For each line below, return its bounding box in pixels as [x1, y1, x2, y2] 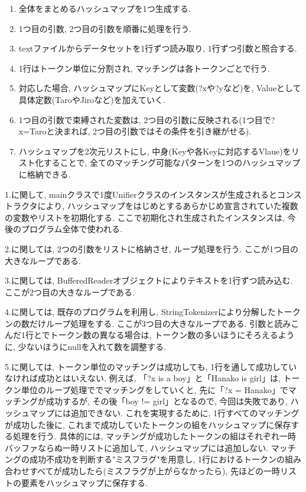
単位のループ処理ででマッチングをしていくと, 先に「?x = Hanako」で [21, 383, 288, 395]
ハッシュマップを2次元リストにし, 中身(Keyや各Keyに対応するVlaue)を [18, 144, 291, 157]
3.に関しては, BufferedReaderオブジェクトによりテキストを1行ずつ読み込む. [5, 274, 293, 287]
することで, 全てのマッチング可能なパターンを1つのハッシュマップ [43, 156, 301, 169]
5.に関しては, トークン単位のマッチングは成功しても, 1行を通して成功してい [5, 360, 297, 372]
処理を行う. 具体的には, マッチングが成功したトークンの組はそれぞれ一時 [12, 430, 297, 442]
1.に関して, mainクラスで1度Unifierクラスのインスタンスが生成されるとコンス [5, 188, 302, 200]
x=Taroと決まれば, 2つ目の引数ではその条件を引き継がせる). [18, 125, 252, 137]
